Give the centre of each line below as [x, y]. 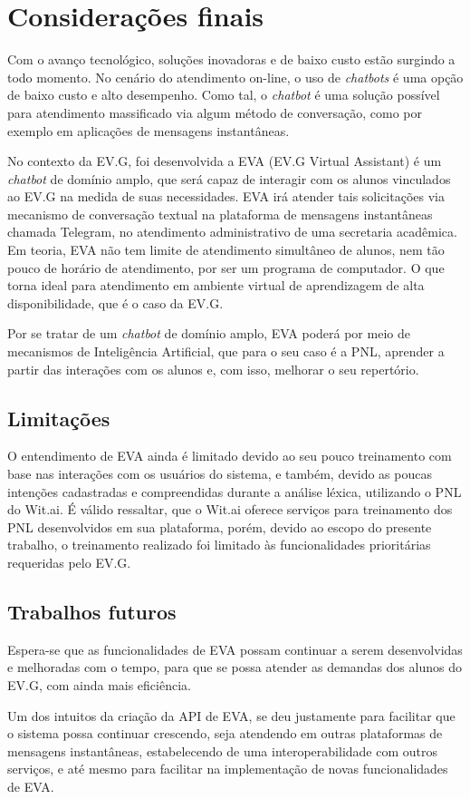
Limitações [59, 418]
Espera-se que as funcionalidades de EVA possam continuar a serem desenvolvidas [235, 649]
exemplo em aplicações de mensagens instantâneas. [149, 130]
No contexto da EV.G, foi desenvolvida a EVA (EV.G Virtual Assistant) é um [225, 161]
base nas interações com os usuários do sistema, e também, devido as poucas [220, 474]
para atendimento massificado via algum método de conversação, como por [215, 112]
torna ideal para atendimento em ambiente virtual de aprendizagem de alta [216, 285]
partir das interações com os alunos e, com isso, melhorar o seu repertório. [213, 369]
